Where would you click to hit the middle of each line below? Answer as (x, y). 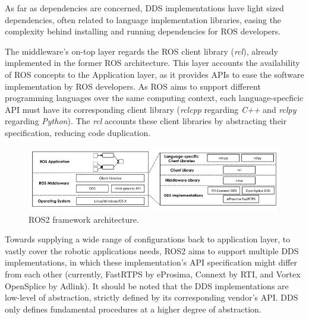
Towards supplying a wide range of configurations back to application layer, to (148, 239)
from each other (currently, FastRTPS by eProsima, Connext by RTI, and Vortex (153, 274)
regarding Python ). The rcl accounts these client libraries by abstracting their (146, 121)
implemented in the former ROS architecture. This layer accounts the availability (152, 63)
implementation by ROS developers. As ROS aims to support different (133, 86)
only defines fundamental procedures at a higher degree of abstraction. (133, 309)
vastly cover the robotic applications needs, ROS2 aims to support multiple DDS (152, 250)
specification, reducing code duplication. (78, 132)
